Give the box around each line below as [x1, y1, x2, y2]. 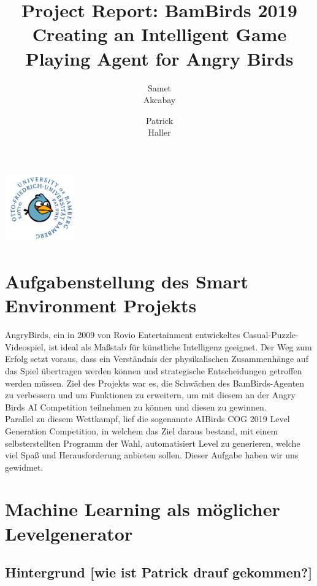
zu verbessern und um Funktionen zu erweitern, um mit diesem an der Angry [5, 388, 296, 401]
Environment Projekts [5, 293, 197, 318]
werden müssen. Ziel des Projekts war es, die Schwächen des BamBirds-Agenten [5, 376, 305, 389]
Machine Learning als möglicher [5, 496, 280, 522]
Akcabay [143, 93, 176, 106]
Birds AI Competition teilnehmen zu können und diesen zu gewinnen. [5, 400, 267, 413]
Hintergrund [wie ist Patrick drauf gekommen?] [5, 563, 313, 582]
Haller [148, 126, 171, 139]
